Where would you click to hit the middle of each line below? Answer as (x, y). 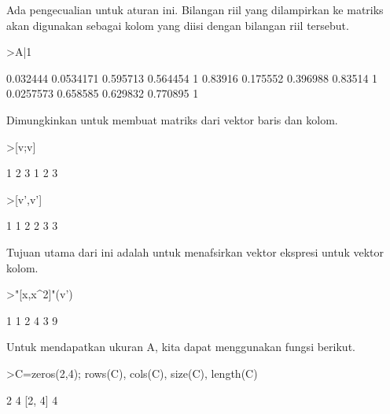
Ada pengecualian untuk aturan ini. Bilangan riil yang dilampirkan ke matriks (195, 9)
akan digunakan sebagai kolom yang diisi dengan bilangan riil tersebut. (178, 25)
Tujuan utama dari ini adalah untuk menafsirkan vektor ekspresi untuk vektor (195, 251)
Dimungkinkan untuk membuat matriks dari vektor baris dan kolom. (172, 119)
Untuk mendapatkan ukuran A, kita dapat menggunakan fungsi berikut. (181, 347)
